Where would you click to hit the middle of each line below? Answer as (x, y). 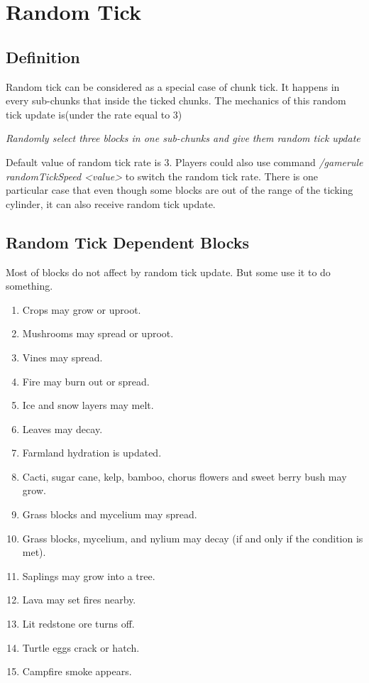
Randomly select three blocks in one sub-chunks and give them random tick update (183, 138)
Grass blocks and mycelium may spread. (110, 514)
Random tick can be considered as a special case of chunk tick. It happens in (173, 86)
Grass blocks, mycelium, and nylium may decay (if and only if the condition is (193, 538)
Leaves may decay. (62, 428)
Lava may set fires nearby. (79, 600)
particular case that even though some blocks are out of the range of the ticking (180, 190)
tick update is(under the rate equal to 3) (94, 114)
